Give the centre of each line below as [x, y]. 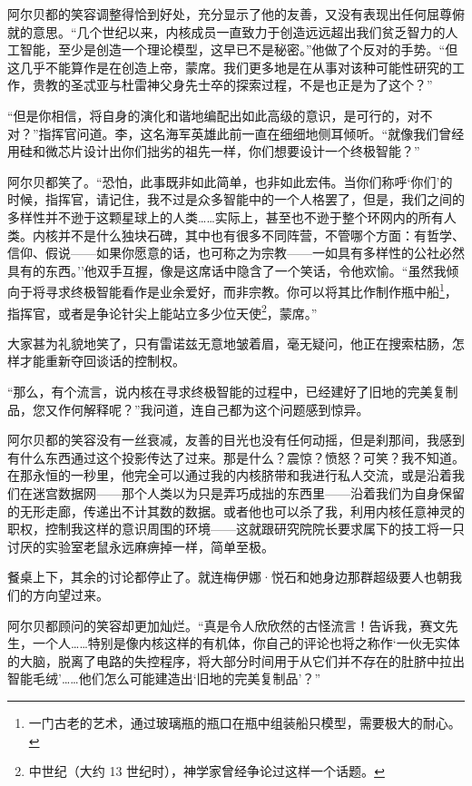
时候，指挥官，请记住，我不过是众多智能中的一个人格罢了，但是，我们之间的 [236, 199]
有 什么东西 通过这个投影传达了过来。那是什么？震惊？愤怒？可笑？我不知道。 [236, 457]
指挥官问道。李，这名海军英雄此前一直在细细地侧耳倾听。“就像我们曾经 [251, 133]
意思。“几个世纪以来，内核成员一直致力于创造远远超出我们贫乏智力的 [239, 31]
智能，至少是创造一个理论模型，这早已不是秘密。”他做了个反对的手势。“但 [239, 49]
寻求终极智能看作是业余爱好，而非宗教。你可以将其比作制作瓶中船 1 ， [251, 290]
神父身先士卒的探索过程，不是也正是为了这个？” [290, 85]
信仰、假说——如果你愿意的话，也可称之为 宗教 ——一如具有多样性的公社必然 [236, 253]
